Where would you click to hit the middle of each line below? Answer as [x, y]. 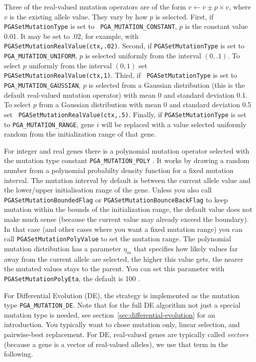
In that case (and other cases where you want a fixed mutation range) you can [123, 229]
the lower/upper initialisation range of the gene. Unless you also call [108, 190]
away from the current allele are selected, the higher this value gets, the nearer [124, 259]
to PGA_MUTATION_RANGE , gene [49, 124]
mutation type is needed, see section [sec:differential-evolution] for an [110, 314]
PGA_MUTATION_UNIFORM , [41, 56]
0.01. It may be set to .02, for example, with [71, 36]
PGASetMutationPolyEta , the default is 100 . [72, 278]
